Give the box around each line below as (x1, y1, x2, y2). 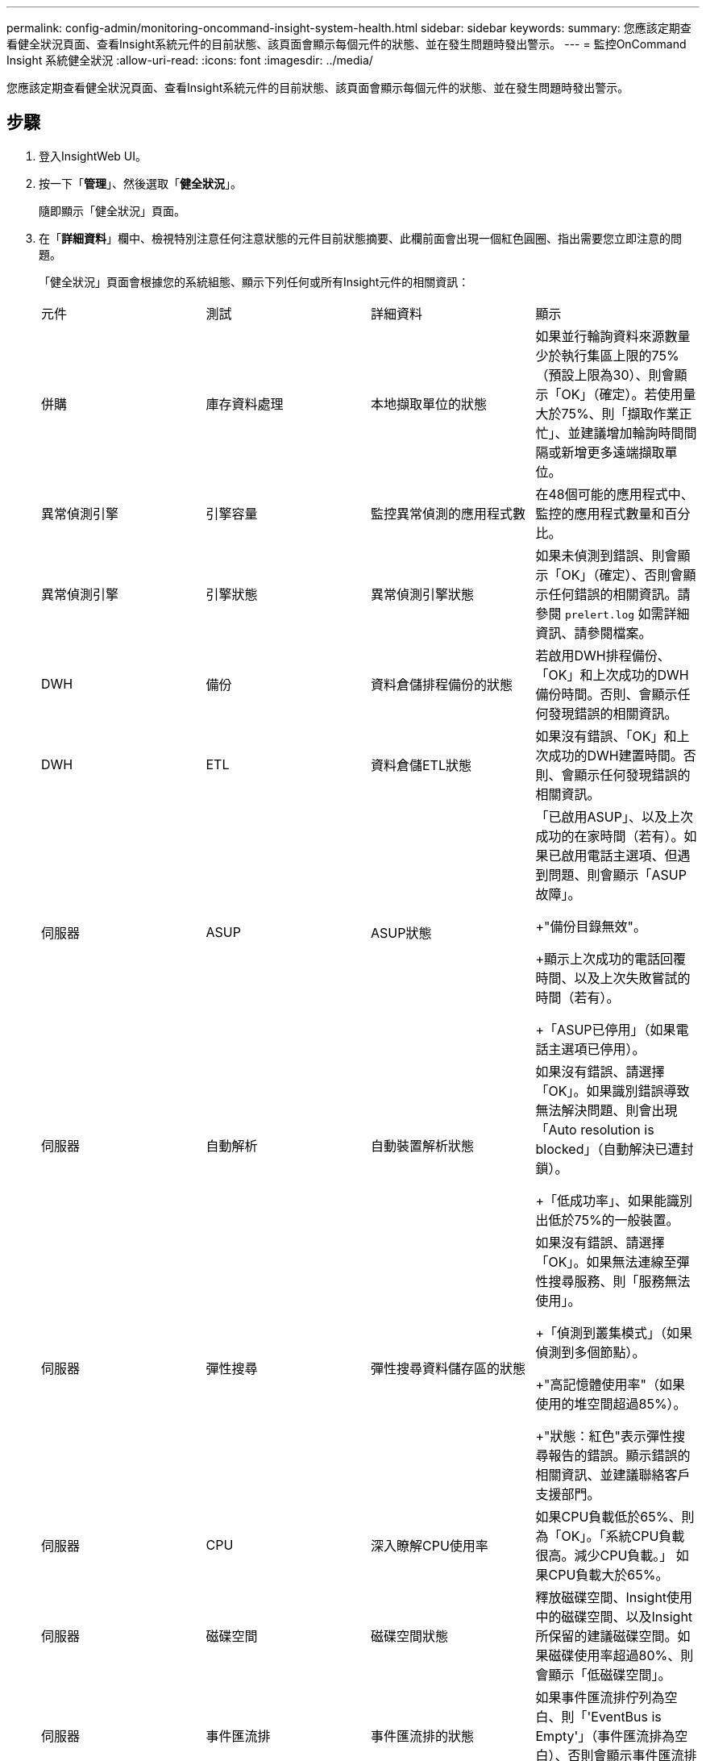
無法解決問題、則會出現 (535, 1101, 678, 1118)
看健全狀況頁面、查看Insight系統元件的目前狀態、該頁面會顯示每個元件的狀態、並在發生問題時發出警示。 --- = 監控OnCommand (6, 37, 687, 51)
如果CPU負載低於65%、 (535, 1508, 682, 1525)
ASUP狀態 (371, 924, 432, 941)
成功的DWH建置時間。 (548, 747, 683, 764)
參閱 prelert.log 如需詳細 (535, 605, 690, 622)
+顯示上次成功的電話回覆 (535, 950, 687, 967)
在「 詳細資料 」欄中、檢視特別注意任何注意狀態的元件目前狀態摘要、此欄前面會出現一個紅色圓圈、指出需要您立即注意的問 (39, 231, 682, 245)
